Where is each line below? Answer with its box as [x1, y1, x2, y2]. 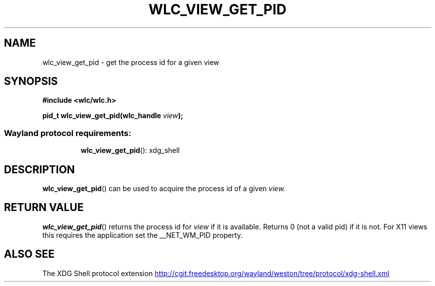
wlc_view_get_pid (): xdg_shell [80, 146, 180, 155]
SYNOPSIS [4, 75, 58, 88]
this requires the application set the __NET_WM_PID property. [42, 230, 243, 239]
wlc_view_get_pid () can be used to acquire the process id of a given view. [42, 184, 286, 193]
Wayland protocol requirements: [4, 128, 132, 138]
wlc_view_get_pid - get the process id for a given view [42, 58, 219, 67]
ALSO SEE [4, 248, 55, 261]
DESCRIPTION [4, 163, 75, 176]
